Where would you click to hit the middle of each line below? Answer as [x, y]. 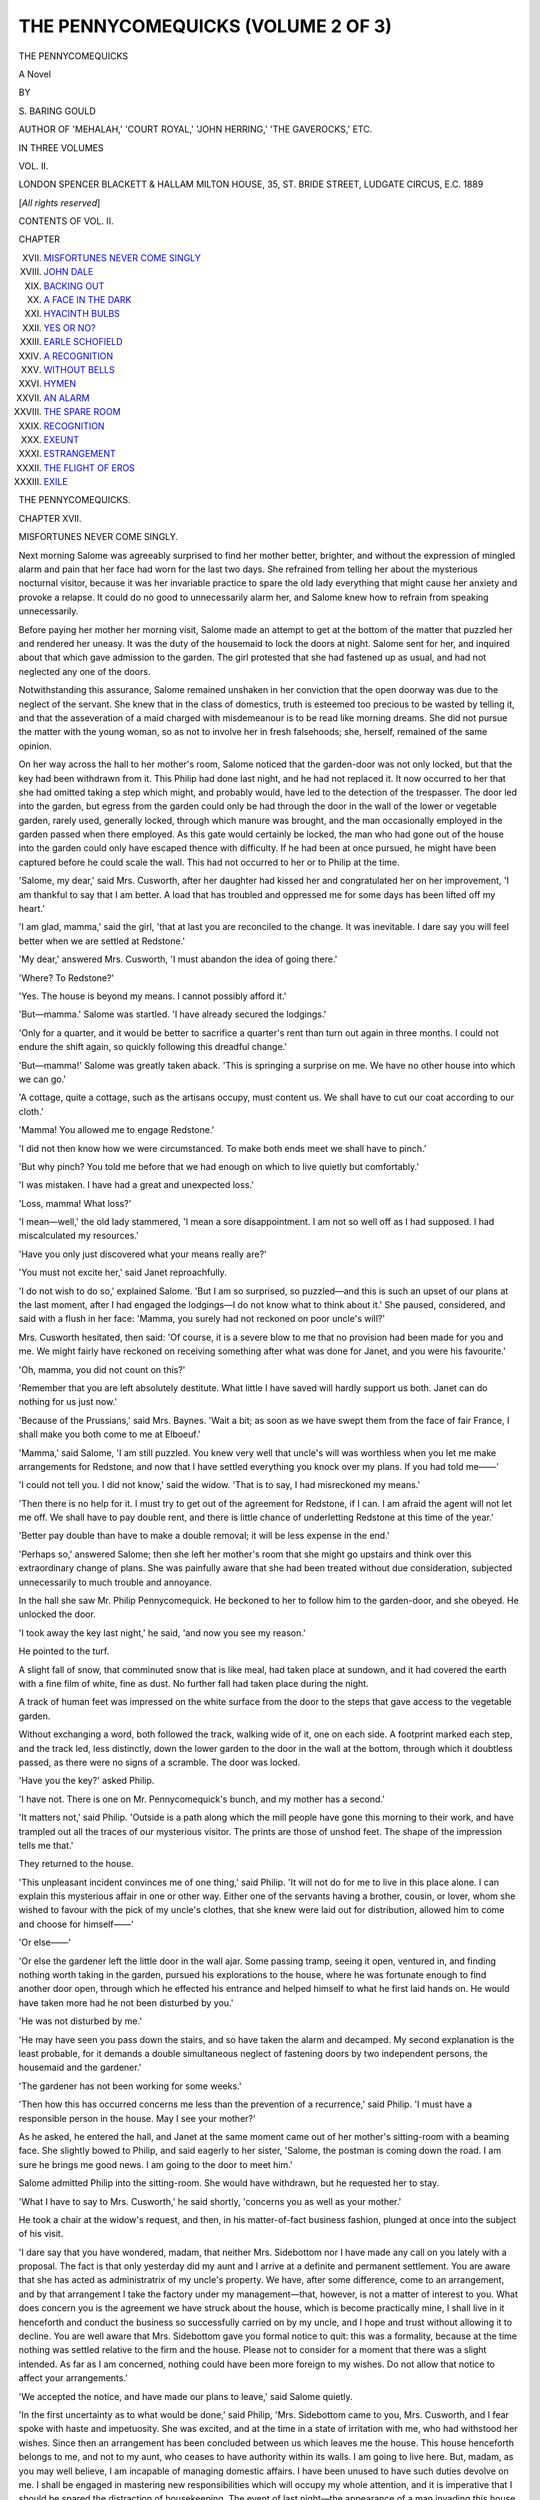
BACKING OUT [74, 286]
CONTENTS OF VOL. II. [66, 221]
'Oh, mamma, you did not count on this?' [102, 1369]
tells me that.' [46, 1845]
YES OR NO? [69, 327]
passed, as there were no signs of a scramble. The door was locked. [159, 1762]
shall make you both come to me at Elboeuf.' [109, 1434]
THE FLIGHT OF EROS [89, 467]
